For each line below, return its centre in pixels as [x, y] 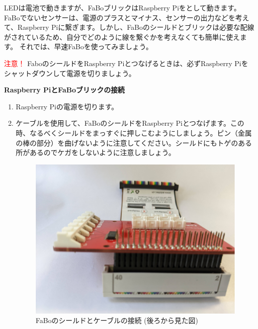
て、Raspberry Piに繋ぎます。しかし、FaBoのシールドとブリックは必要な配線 [129, 27]
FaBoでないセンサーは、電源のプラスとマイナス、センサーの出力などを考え [127, 17]
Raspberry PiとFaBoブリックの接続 [64, 90]
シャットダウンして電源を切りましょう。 [70, 73]
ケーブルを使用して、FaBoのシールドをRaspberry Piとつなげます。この [130, 123]
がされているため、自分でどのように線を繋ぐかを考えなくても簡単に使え [122, 37]
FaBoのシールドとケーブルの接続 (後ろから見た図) [117, 320]
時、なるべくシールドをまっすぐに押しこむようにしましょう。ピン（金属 [134, 132]
